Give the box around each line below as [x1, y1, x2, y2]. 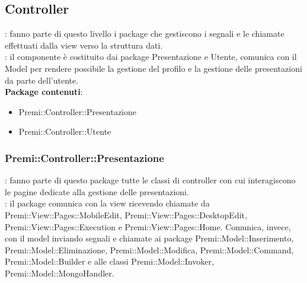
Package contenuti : [5, 85, 83, 98]
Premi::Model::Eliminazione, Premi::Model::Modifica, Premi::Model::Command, [5, 243, 294, 256]
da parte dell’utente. [5, 74, 79, 86]
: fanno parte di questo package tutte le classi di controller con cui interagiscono [5, 174, 296, 186]
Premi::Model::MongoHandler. [5, 266, 114, 279]
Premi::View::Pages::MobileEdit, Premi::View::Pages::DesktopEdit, [5, 208, 247, 221]
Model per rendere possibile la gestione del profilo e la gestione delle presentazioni [5, 62, 302, 74]
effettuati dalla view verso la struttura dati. [5, 39, 163, 51]
